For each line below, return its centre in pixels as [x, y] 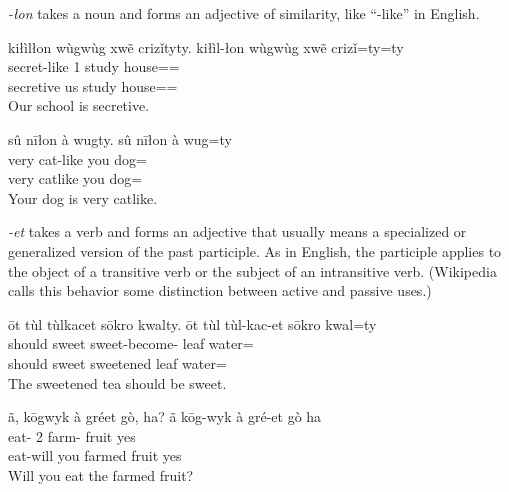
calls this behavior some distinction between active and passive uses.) [220, 290]
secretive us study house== [93, 85]
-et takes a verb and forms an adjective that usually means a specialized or [237, 231]
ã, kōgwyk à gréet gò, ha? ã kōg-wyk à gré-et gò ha [165, 416]
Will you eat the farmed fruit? [101, 474]
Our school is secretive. [79, 105]
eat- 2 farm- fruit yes [72, 435]
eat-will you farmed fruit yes [95, 455]
